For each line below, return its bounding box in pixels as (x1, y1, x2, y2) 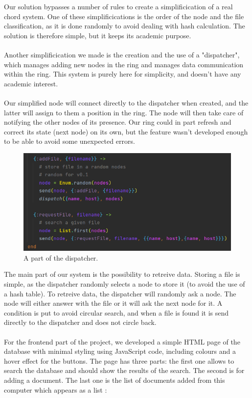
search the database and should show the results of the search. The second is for (4, 365, 245, 375)
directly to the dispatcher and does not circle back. (4, 317, 157, 327)
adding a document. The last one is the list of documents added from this (4, 374, 225, 385)
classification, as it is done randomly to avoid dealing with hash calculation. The (4, 21, 245, 31)
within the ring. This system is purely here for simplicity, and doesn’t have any (4, 69, 241, 79)
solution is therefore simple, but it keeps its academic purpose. (4, 30, 191, 40)
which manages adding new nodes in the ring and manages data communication (4, 59, 244, 69)
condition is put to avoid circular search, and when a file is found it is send (4, 307, 229, 318)
